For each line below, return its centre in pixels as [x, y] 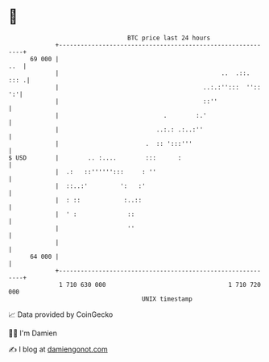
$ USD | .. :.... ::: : [95, 158]
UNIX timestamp [167, 299]
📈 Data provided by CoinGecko [61, 314]
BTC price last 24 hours [169, 38]
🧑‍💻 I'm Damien [33, 333]
